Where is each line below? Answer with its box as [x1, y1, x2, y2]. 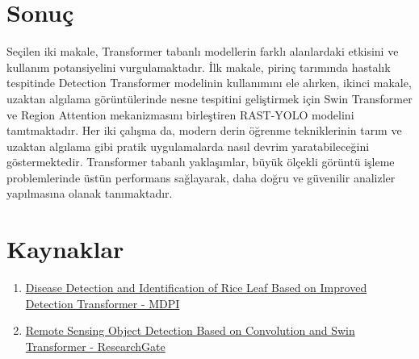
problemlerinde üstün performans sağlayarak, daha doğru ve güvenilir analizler [6, 169, 396, 186]
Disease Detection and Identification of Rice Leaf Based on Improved [25, 279, 367, 296]
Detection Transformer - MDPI [25, 294, 180, 311]
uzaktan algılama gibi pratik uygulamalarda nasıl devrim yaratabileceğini [6, 137, 370, 154]
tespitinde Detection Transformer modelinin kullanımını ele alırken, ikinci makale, [6, 74, 412, 91]
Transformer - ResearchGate [25, 337, 166, 354]
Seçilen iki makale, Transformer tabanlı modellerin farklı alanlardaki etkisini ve [6, 43, 399, 60]
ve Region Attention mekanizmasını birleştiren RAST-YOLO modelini [6, 106, 354, 123]
